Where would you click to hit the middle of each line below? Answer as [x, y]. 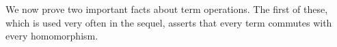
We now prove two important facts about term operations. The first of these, [167, 9]
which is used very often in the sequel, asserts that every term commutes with [169, 22]
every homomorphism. [52, 36]
